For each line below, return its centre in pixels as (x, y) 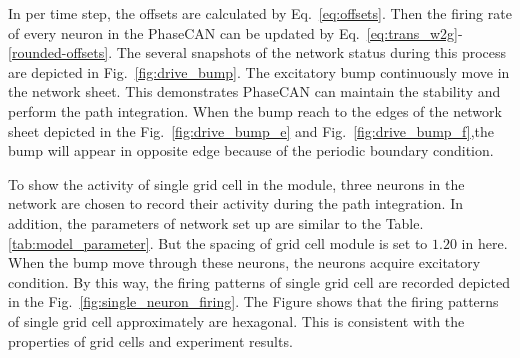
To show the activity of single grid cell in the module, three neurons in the (236, 183)
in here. (484, 242)
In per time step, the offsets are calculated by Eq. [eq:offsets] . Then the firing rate (260, 13)
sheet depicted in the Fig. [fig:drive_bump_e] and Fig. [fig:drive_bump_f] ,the (251, 130)
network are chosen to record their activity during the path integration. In (235, 203)
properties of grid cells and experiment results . (150, 340)
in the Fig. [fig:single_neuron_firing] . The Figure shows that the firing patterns (253, 301)
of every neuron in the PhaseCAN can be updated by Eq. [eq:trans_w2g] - (235, 32)
